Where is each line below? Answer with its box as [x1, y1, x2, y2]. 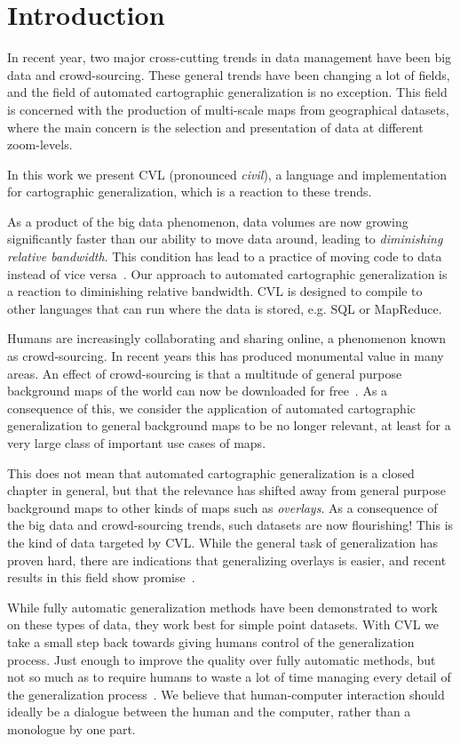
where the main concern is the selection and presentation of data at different [7, 117, 424, 136]
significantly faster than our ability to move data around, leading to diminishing [7, 229, 443, 248]
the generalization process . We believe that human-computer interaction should [7, 684, 445, 703]
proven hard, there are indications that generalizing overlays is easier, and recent [7, 550, 447, 569]
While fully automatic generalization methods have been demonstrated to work [7, 597, 438, 616]
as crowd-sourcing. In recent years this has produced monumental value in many [7, 347, 444, 365]
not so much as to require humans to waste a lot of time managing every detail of [7, 668, 451, 686]
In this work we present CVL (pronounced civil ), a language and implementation [7, 164, 447, 183]
